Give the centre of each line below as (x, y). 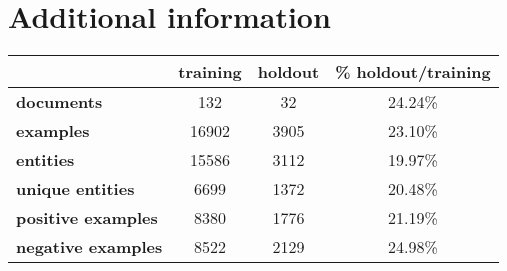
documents (59, 102)
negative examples (89, 247)
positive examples (87, 218)
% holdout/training (413, 72)
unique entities (75, 189)
